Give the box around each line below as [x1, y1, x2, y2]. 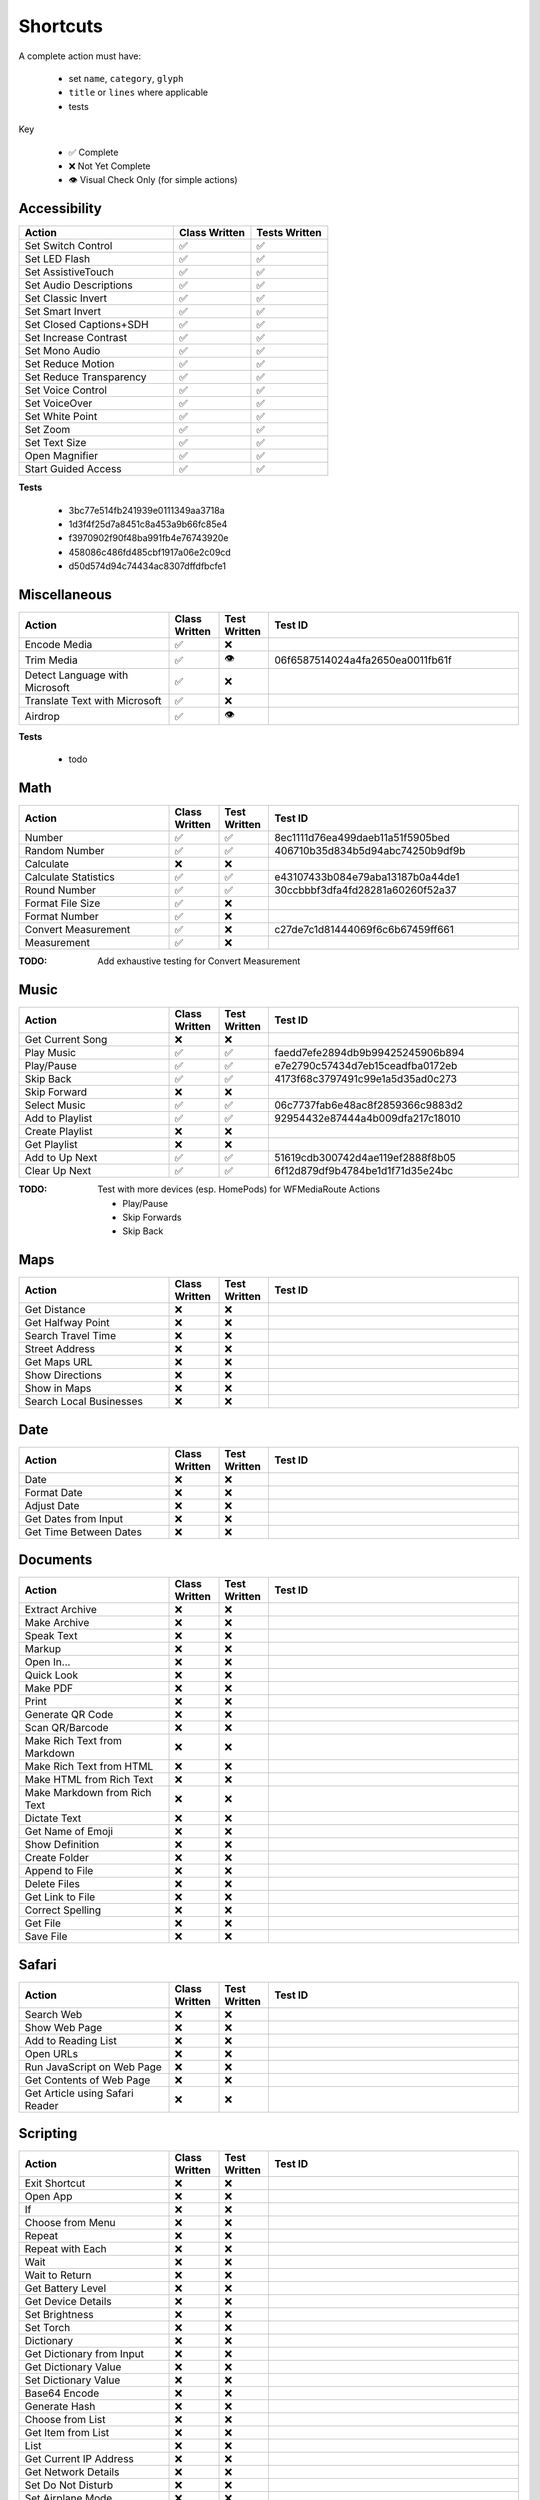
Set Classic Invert [24, 291, 108, 305]
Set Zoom [24, 423, 71, 437]
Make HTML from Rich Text [24, 1773, 154, 1787]
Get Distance [24, 1303, 86, 1317]
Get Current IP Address [24, 2452, 135, 2466]
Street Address [24, 1342, 95, 1356]
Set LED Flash [24, 252, 90, 266]
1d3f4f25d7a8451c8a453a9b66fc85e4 [68, 518, 228, 530]
